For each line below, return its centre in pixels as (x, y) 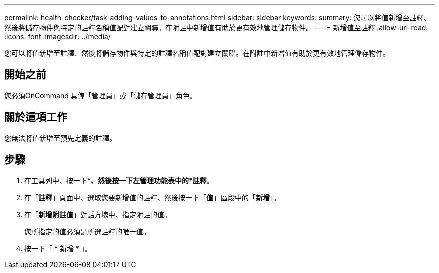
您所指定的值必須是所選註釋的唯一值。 (87, 231)
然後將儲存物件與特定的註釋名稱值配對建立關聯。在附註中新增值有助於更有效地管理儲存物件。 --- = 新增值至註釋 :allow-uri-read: (216, 27)
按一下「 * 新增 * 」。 (58, 248)
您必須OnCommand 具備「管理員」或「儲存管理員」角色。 (100, 95)
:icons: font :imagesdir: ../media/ (57, 36)
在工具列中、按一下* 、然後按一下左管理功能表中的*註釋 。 (119, 180)
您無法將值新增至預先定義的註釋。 (60, 138)
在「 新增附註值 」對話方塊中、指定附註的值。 (98, 214)
